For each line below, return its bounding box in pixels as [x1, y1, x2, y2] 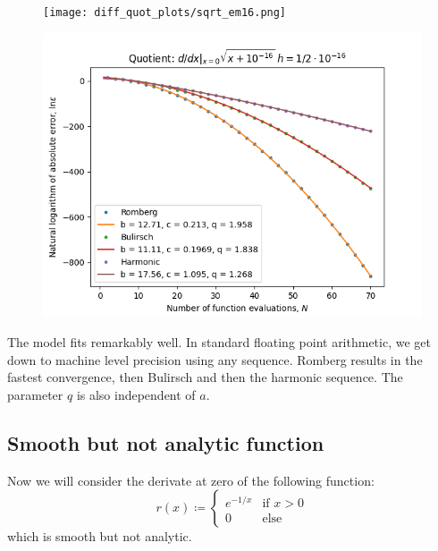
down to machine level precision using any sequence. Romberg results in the [7, 350, 423, 369]
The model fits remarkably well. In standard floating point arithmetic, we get [7, 333, 431, 352]
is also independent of [76, 386, 196, 404]
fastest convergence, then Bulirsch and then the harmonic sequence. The [7, 368, 403, 386]
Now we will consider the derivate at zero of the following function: [7, 470, 375, 489]
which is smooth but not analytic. [7, 527, 192, 546]
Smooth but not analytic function [7, 429, 324, 457]
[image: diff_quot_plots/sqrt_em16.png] [43, 6, 287, 19]
